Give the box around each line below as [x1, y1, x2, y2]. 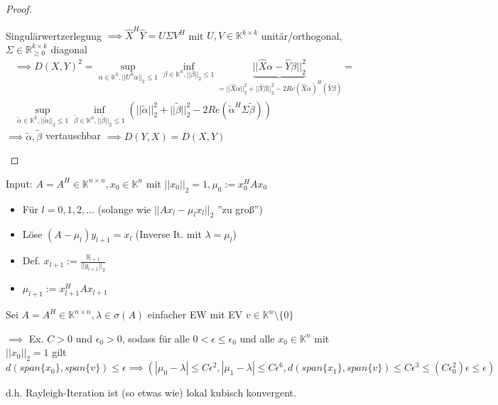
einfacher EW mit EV [147, 307, 243, 322]
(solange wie [97, 201, 151, 216]
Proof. [6, 1, 32, 16]
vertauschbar [45, 128, 101, 143]
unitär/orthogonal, [261, 28, 342, 43]
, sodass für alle [121, 330, 190, 345]
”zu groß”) [217, 201, 263, 216]
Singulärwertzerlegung [6, 28, 102, 43]
